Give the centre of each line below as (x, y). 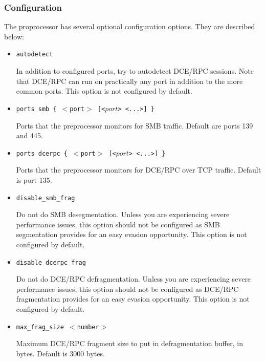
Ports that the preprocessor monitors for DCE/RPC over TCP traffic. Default (139, 170)
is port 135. (34, 179)
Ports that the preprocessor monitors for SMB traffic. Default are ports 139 (135, 125)
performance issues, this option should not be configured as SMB (118, 224)
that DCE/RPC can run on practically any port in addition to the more (129, 81)
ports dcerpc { (42, 153)
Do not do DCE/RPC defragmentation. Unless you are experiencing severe (134, 279)
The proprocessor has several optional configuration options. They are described (130, 26)
